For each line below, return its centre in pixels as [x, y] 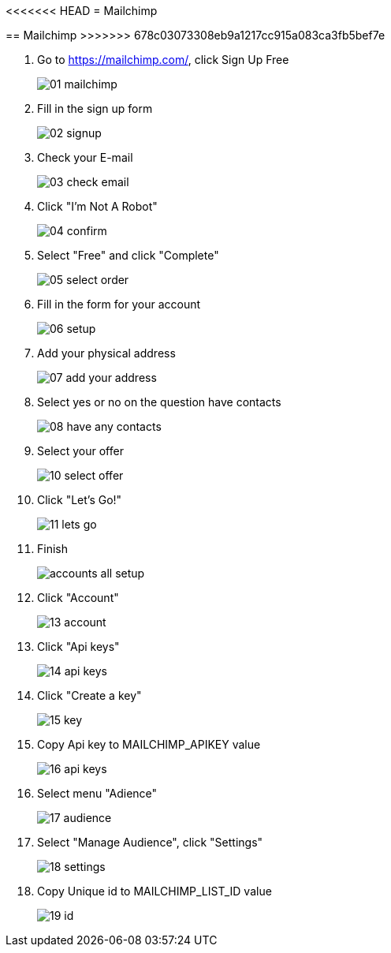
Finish [52, 549]
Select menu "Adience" [97, 793]
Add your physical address [106, 353]
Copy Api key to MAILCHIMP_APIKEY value [149, 744]
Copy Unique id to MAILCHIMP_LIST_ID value [155, 891]
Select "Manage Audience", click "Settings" [150, 842]
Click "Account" [78, 598]
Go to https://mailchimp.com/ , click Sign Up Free [163, 60]
